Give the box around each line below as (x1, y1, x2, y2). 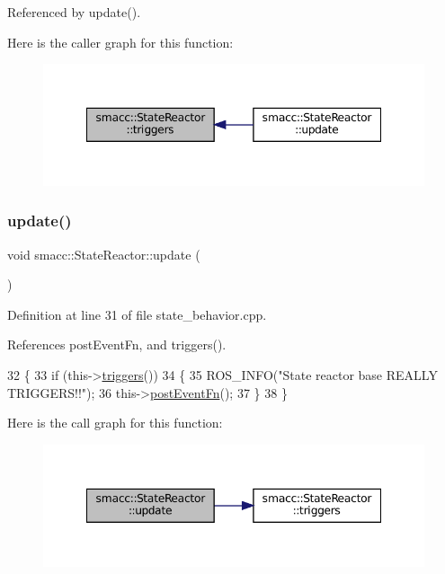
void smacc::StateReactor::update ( (7, 244, 200, 263)
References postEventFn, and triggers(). (7, 335, 227, 354)
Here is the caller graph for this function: (7, 32, 234, 51)
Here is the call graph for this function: (7, 413, 223, 432)
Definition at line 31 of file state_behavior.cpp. (7, 305, 267, 323)
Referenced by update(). (7, 3, 141, 21)
